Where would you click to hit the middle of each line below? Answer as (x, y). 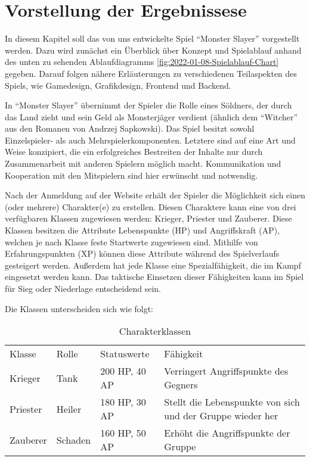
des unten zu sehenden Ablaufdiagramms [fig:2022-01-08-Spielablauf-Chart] (142, 62)
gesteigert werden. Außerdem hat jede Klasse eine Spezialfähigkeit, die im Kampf (153, 265)
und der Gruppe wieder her (221, 416)
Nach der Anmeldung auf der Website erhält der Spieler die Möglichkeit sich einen (155, 195)
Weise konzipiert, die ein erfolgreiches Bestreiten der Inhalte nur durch (134, 152)
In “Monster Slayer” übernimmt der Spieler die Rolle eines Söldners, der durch (148, 105)
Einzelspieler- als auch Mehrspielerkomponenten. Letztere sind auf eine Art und (150, 140)
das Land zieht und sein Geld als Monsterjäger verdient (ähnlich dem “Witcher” (151, 116)
